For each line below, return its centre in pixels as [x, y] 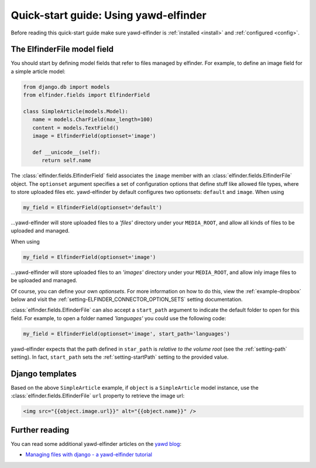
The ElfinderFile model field [62, 49]
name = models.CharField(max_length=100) [93, 119]
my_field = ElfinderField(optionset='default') [92, 208]
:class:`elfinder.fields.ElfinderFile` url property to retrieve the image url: [98, 396]
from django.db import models [66, 87]
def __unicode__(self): [66, 152]
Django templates [44, 374]
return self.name [67, 160]
